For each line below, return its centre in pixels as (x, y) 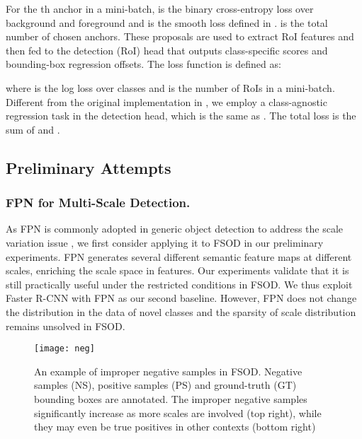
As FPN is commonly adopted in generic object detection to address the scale (175, 229)
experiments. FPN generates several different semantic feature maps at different (179, 256)
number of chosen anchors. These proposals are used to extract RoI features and (180, 36)
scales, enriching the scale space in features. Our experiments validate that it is (177, 270)
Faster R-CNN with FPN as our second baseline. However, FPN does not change (181, 298)
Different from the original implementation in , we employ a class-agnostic (166, 101)
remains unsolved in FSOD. (66, 326)
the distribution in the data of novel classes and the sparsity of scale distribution (181, 311)
